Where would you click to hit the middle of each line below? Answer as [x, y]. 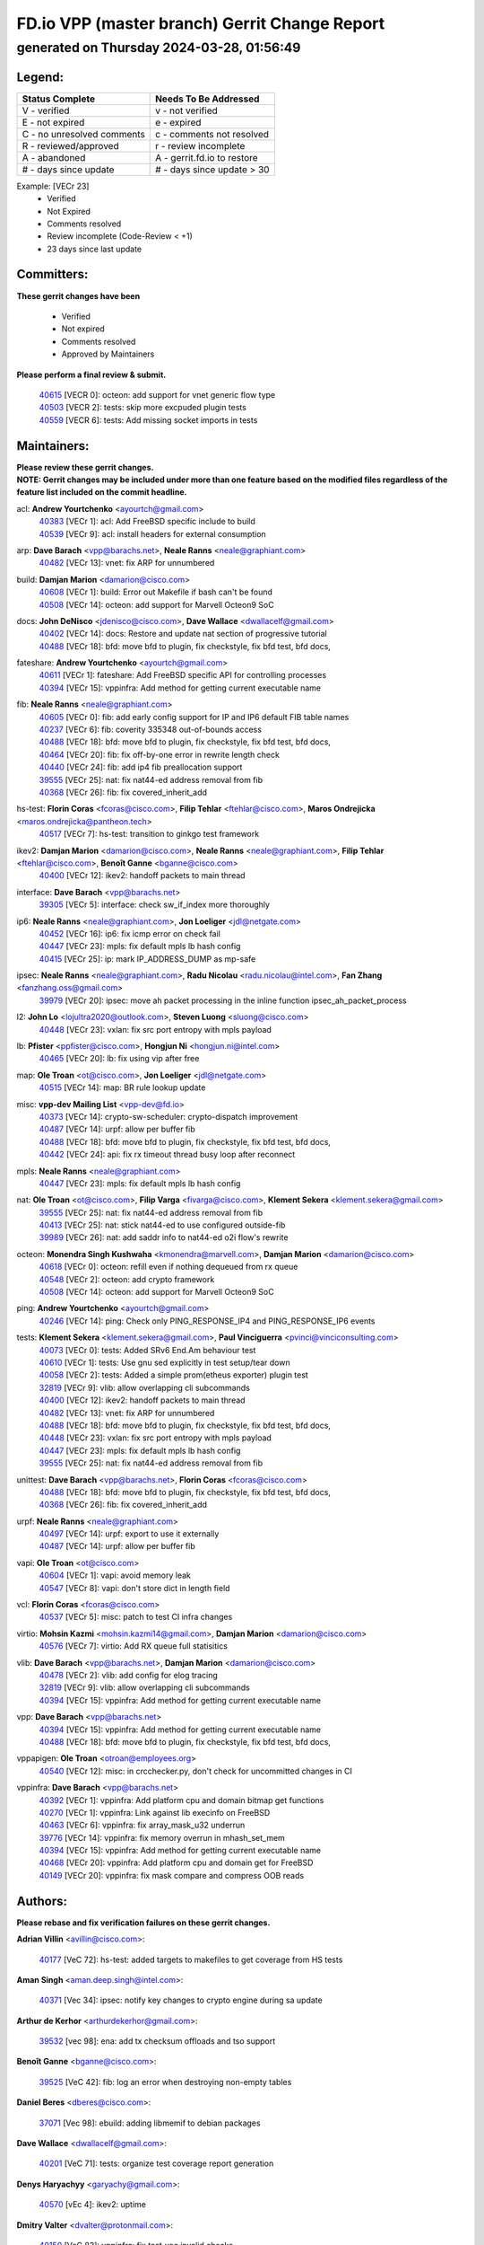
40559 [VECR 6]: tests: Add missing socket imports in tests [148, 420]
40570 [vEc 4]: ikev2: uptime [93, 2205]
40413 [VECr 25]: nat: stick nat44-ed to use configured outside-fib [162, 1225]
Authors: [42, 1901]
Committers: [52, 274]
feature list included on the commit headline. [102, 492]
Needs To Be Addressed [207, 99]
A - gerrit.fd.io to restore [207, 157]
